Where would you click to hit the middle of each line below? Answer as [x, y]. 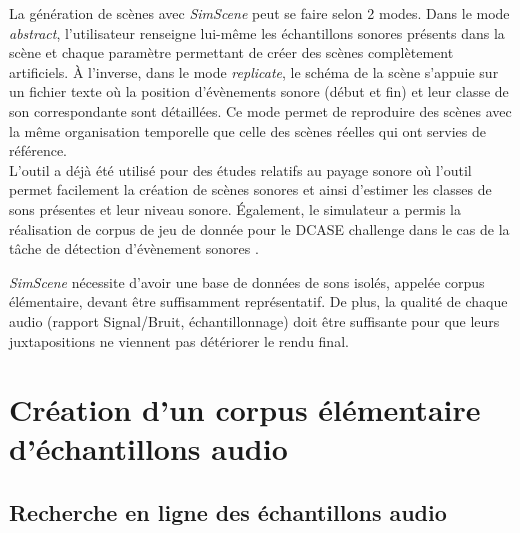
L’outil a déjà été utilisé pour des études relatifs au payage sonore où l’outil [240, 169]
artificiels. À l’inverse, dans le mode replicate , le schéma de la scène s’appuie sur [254, 71]
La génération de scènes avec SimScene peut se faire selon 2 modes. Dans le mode [259, 13]
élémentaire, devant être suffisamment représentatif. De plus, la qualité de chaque [258, 301]
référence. [38, 150]
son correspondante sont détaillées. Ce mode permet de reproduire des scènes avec [260, 110]
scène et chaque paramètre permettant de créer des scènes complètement [231, 52]
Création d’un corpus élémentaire [245, 409]
